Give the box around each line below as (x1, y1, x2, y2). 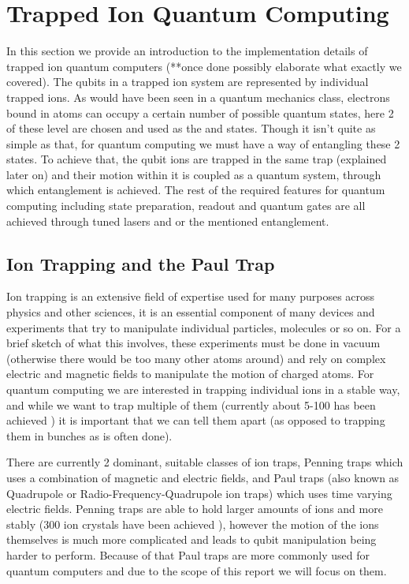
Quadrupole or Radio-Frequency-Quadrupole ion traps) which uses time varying (6, 485, 392, 501)
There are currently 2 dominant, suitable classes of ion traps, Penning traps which (6, 454, 403, 470)
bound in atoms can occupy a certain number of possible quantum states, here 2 (6, 104, 394, 121)
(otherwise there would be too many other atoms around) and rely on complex (6, 350, 386, 366)
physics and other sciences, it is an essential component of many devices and (6, 304, 375, 320)
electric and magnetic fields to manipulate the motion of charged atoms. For (6, 365, 374, 382)
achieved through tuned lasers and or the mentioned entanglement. (6, 212, 329, 229)
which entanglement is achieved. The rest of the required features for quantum (6, 182, 385, 198)
